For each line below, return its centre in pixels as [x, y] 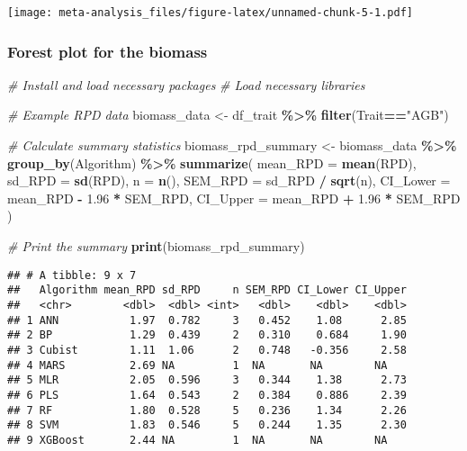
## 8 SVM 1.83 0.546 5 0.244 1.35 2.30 [207, 425]
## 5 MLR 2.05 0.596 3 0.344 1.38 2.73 [207, 380]
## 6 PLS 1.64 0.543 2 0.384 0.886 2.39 [207, 395]
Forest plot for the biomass [108, 51]
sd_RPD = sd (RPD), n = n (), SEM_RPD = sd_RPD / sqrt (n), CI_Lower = [229, 180]
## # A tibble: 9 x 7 [72, 275]
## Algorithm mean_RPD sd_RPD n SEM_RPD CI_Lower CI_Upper [207, 290]
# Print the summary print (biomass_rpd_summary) [156, 246]
